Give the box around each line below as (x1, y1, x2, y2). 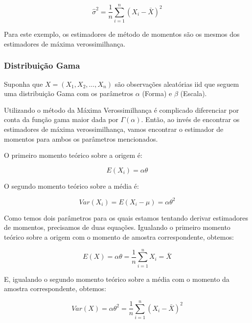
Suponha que (4, 78, 43, 89)
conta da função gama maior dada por (4, 114, 118, 124)
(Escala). (180, 88, 207, 99)
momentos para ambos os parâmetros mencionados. (4, 133, 158, 144)
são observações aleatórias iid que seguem (115, 78, 239, 89)
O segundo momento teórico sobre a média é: (4, 180, 139, 191)
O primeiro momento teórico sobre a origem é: (4, 150, 142, 160)
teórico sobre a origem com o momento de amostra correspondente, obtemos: (4, 231, 234, 242)
